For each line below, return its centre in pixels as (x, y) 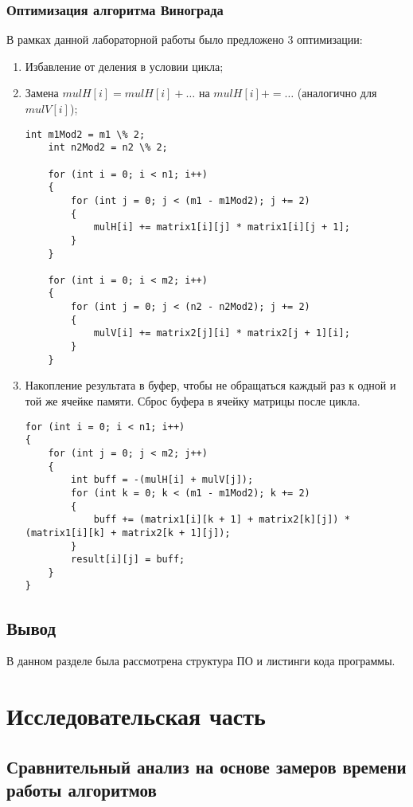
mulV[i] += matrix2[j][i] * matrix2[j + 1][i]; (222, 333)
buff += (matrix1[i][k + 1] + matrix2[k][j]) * (222, 520)
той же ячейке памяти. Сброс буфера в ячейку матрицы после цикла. (193, 401)
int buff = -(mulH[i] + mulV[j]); (162, 480)
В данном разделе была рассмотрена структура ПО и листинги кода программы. (201, 661)
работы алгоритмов (82, 790)
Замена (42, 93)
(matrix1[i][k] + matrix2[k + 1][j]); (128, 533)
